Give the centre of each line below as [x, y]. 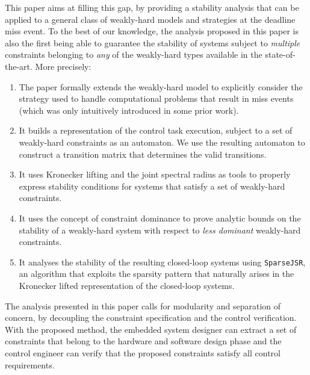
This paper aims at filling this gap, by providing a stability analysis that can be [152, 7]
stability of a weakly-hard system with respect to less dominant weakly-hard [160, 230]
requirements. [30, 364]
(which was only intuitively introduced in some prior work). [129, 110]
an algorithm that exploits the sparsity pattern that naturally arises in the [157, 274]
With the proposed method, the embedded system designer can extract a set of [151, 329]
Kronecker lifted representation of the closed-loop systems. [127, 285]
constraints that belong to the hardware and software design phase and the [143, 341]
